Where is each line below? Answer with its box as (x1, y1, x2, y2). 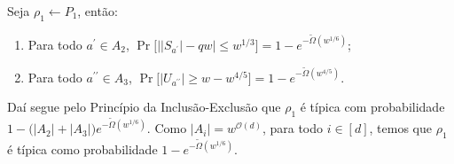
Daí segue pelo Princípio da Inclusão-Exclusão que (7, 98, 281, 116)
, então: (77, 2, 118, 20)
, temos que (369, 119, 433, 137)
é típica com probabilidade (300, 98, 445, 116)
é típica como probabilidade (7, 140, 158, 159)
